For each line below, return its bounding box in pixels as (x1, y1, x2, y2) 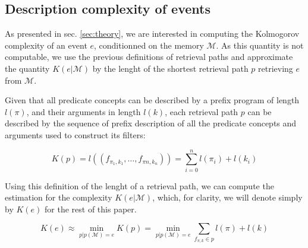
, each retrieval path (165, 105, 238, 117)
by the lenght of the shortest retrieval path (92, 62, 249, 74)
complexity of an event (5, 39, 87, 51)
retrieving (258, 62, 293, 74)
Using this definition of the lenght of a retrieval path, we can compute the (5, 179, 274, 192)
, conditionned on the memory (94, 39, 204, 51)
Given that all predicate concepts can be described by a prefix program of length (5, 94, 300, 106)
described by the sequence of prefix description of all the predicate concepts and (5, 117, 297, 129)
